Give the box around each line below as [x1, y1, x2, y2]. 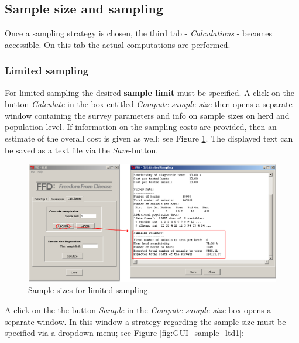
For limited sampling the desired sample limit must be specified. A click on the [5, 86, 294, 98]
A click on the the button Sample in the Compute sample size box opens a [5, 304, 271, 315]
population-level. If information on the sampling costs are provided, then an [5, 121, 277, 133]
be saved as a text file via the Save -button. [5, 143, 159, 156]
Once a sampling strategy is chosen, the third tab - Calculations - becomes [5, 27, 273, 39]
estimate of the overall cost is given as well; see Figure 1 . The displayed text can [5, 132, 293, 144]
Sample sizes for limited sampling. [28, 284, 150, 296]
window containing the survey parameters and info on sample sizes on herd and [5, 109, 290, 121]
